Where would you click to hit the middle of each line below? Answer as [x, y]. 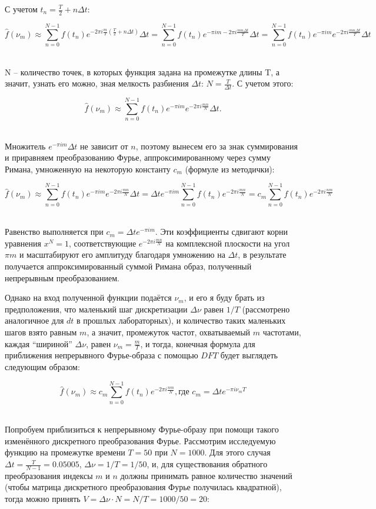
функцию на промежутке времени [65, 452]
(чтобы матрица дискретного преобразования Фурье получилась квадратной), [143, 487]
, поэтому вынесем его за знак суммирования [217, 146]
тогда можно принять [43, 499]
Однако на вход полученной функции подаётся [88, 297]
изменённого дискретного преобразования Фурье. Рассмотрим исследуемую [140, 440]
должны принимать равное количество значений [206, 475]
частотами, [282, 332]
